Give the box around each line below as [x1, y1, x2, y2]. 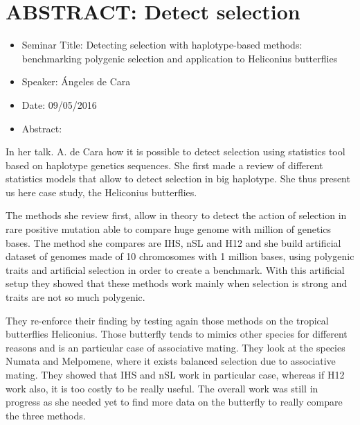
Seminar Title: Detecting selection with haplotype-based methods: [21, 37, 303, 52]
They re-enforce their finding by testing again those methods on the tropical [6, 313, 329, 327]
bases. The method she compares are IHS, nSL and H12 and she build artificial [6, 235, 341, 250]
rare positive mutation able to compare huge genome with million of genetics [6, 222, 332, 236]
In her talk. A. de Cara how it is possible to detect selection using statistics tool [6, 144, 345, 159]
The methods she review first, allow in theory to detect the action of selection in [6, 208, 347, 223]
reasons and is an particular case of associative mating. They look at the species [6, 340, 345, 354]
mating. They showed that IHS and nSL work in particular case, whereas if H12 [6, 367, 345, 381]
